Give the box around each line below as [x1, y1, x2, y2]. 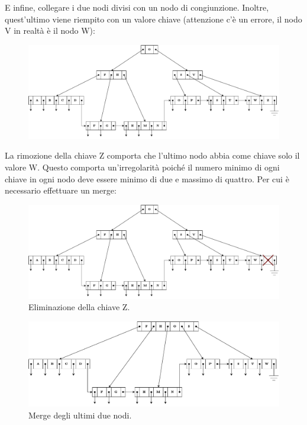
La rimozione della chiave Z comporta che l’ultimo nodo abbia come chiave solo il [5, 149, 300, 162]
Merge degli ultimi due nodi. [28, 409, 132, 421]
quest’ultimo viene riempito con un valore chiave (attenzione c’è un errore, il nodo [5, 12, 302, 25]
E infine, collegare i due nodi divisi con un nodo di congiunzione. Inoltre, [5, 1, 269, 13]
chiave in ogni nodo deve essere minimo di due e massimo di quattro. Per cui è [5, 172, 289, 185]
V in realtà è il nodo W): [5, 24, 95, 37]
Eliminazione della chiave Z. [28, 301, 130, 313]
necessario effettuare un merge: [5, 184, 117, 197]
